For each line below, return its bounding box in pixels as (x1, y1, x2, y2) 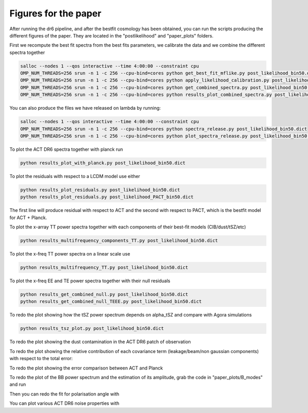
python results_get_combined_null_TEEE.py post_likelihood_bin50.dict (20, 299, 202, 305)
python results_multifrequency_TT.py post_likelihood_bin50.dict (20, 265, 188, 270)
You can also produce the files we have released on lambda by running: (9, 105, 161, 111)
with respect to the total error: (9, 356, 73, 362)
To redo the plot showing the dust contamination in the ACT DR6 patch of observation (9, 339, 191, 345)
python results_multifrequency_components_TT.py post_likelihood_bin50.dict (20, 238, 218, 244)
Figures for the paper (9, 8, 102, 19)
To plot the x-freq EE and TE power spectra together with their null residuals (9, 278, 170, 284)
